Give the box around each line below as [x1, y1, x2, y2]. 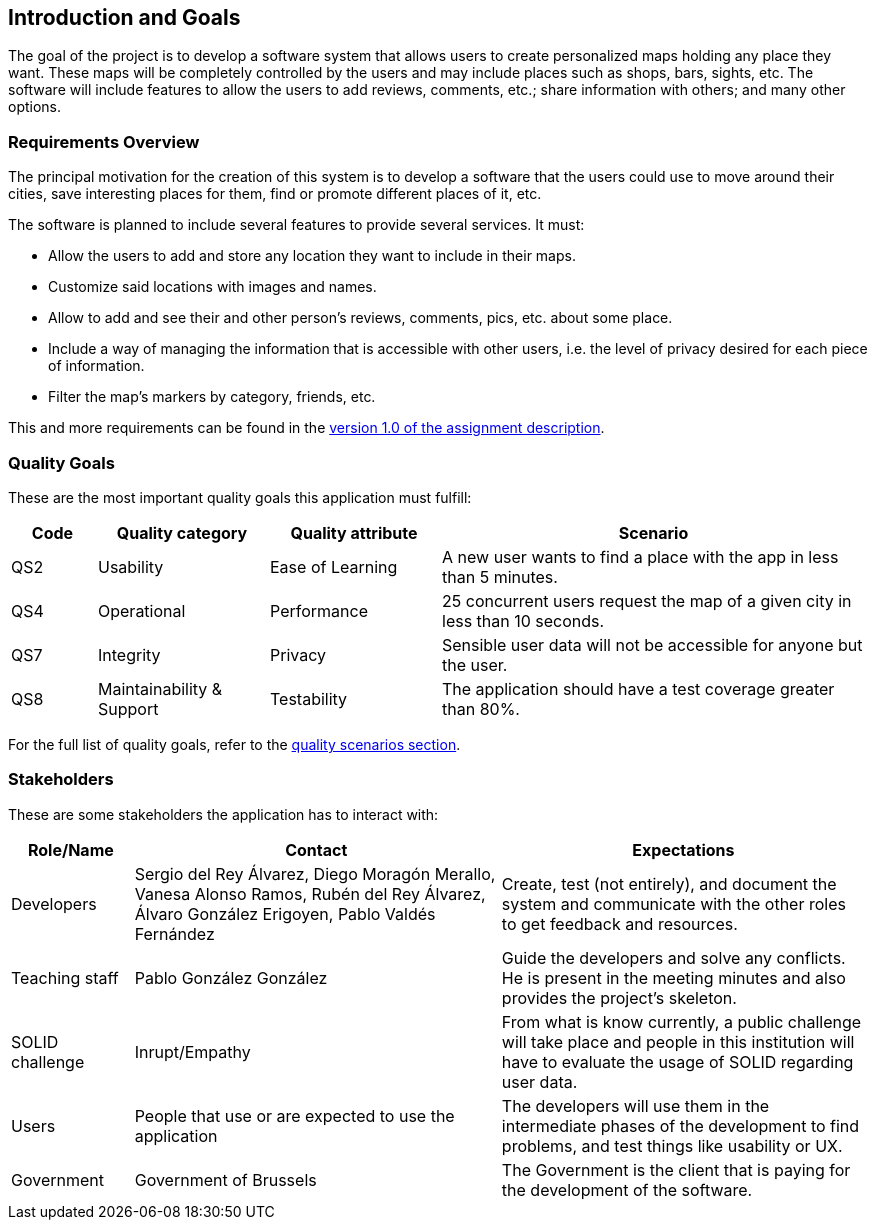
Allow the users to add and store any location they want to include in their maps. [48, 247, 576, 265]
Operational [98, 600, 186, 621]
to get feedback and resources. [501, 913, 738, 934]
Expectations [632, 839, 735, 860]
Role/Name [27, 839, 114, 860]
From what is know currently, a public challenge [501, 1011, 862, 1032]
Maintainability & [98, 678, 223, 699]
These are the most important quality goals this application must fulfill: [8, 488, 472, 506]
